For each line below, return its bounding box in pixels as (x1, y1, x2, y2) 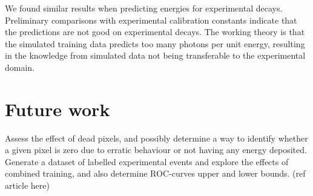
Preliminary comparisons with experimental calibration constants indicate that (5, 13, 297, 26)
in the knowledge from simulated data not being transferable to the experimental (5, 49, 306, 62)
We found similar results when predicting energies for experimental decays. (5, 2, 283, 14)
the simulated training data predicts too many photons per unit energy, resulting (5, 37, 305, 50)
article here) (5, 179, 50, 192)
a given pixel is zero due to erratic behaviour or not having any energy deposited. (5, 143, 307, 156)
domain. (5, 60, 35, 73)
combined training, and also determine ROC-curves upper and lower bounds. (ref (5, 167, 306, 180)
